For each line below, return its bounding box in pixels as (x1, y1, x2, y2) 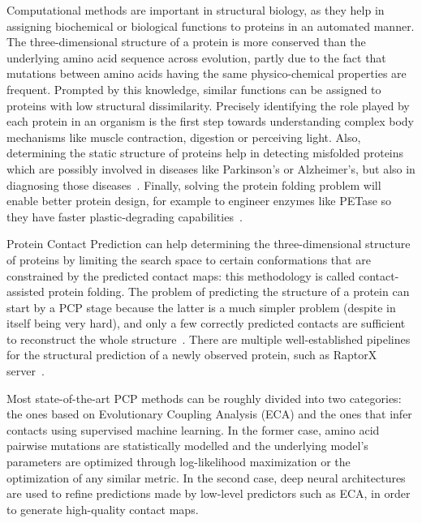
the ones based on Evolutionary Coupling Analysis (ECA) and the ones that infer (6, 405, 412, 422)
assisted (6, 283, 45, 300)
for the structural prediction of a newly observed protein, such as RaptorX (6, 346, 377, 363)
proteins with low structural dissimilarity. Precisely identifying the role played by (6, 96, 410, 114)
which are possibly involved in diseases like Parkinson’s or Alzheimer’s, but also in (6, 160, 416, 177)
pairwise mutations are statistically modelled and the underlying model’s (6, 437, 368, 454)
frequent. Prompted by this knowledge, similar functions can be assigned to (6, 80, 381, 97)
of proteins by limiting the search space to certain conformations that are (6, 251, 371, 268)
